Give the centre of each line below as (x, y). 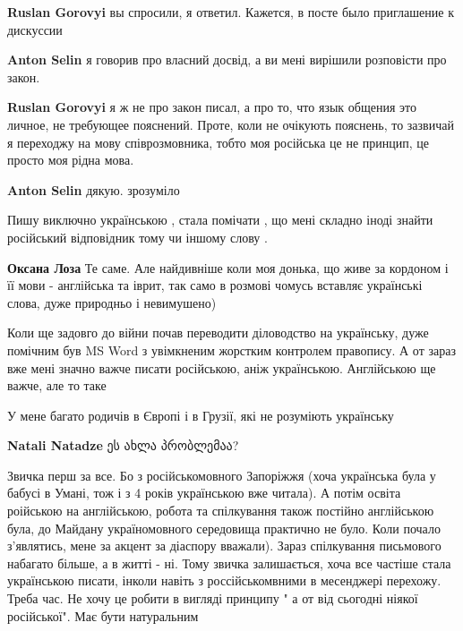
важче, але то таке (57, 385)
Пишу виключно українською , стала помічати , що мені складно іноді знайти (220, 220)
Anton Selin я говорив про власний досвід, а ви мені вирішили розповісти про (227, 60)
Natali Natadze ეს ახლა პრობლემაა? (123, 445)
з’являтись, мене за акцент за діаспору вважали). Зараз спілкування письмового (224, 546)
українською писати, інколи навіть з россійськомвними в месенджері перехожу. (224, 580)
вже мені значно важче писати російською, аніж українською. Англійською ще (222, 367)
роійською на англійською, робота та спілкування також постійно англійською (221, 511)
